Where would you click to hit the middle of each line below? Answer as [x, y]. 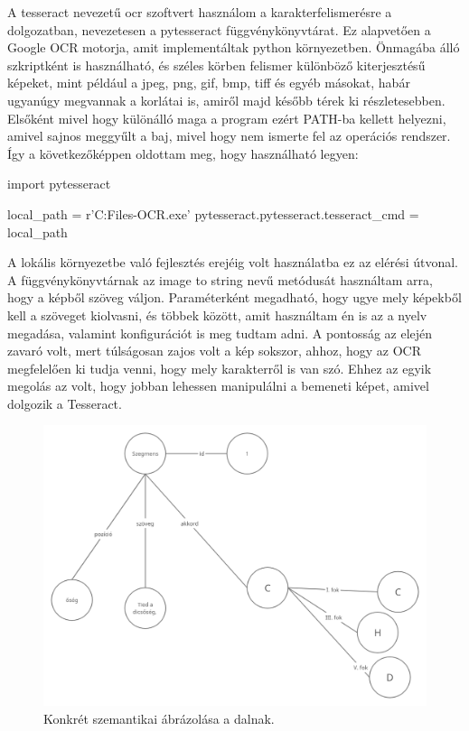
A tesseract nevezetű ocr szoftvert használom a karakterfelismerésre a [200, 12]
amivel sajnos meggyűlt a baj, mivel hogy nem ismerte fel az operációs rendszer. [229, 136]
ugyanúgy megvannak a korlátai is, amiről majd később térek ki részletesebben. [226, 100]
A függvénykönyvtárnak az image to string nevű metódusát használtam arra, [220, 279]
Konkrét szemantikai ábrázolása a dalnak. [159, 719]
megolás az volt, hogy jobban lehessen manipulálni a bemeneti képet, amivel [218, 386]
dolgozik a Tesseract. [65, 403]
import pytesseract [59, 184]
